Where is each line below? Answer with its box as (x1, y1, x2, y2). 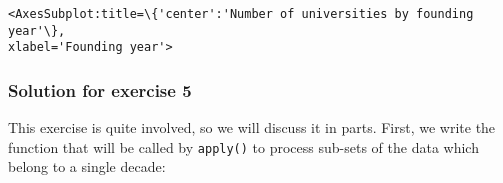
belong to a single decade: (8, 156, 166, 177)
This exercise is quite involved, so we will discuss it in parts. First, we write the (8, 117, 496, 138)
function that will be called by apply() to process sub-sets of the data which (8, 136, 479, 157)
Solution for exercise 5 (8, 77, 192, 102)
